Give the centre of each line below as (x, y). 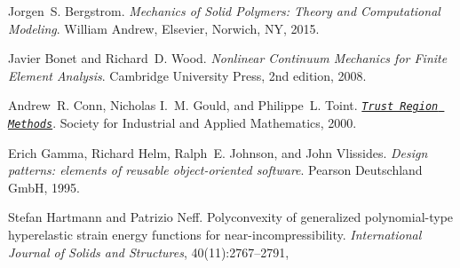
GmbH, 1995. (44, 187)
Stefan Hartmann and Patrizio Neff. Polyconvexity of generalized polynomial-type (231, 217)
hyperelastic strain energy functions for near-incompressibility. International (215, 235)
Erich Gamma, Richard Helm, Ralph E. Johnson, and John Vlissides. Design (218, 152)
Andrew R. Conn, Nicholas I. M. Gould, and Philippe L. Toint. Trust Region (223, 105)
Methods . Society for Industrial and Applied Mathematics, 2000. (182, 123)
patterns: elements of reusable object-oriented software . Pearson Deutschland (215, 170)
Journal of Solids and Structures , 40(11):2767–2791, (149, 252)
